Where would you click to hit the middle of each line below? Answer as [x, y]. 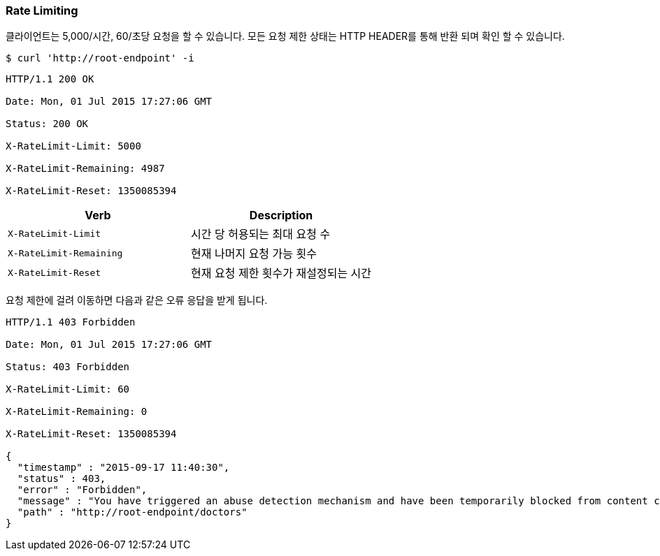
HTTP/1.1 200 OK [50, 79]
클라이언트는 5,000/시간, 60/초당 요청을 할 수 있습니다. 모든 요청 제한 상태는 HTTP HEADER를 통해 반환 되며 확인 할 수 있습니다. [285, 36]
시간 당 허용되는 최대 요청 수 [261, 234]
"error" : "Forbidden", [82, 490]
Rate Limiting [42, 10]
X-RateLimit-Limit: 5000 [73, 146]
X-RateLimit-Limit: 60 [68, 389]
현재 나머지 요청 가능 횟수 [254, 254]
